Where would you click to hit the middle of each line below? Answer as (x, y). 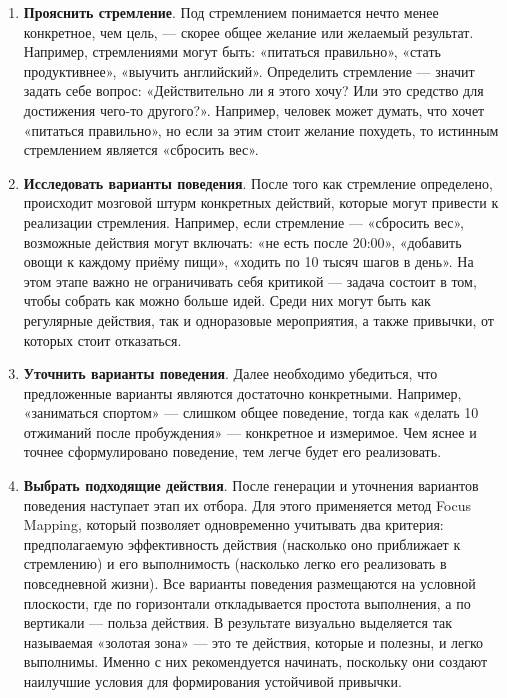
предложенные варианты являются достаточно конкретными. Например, (242, 392)
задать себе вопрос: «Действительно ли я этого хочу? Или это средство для (253, 90)
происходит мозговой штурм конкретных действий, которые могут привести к (261, 202)
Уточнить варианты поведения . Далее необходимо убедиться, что (230, 373)
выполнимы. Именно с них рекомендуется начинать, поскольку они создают (255, 661)
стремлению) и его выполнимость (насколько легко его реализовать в (235, 563)
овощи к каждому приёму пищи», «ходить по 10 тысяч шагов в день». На (248, 261)
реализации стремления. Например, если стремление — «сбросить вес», (243, 221)
